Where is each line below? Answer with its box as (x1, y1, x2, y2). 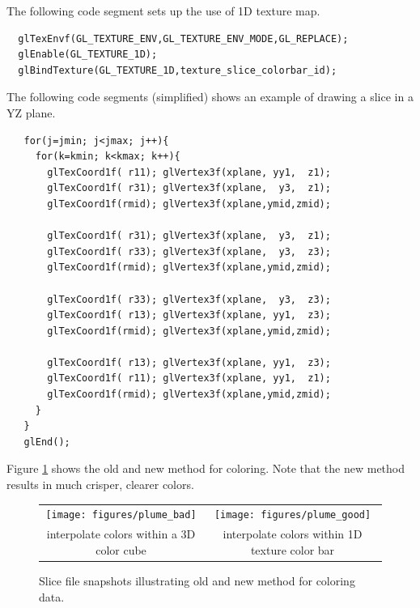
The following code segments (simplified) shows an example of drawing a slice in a (6, 88, 414, 105)
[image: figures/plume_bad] (45, 509, 197, 521)
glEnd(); (23, 436, 70, 448)
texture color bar (250, 541, 335, 558)
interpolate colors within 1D (223, 525, 363, 542)
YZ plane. (6, 104, 56, 121)
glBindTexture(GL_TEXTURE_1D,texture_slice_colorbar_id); (18, 64, 337, 76)
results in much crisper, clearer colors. (6, 476, 194, 493)
